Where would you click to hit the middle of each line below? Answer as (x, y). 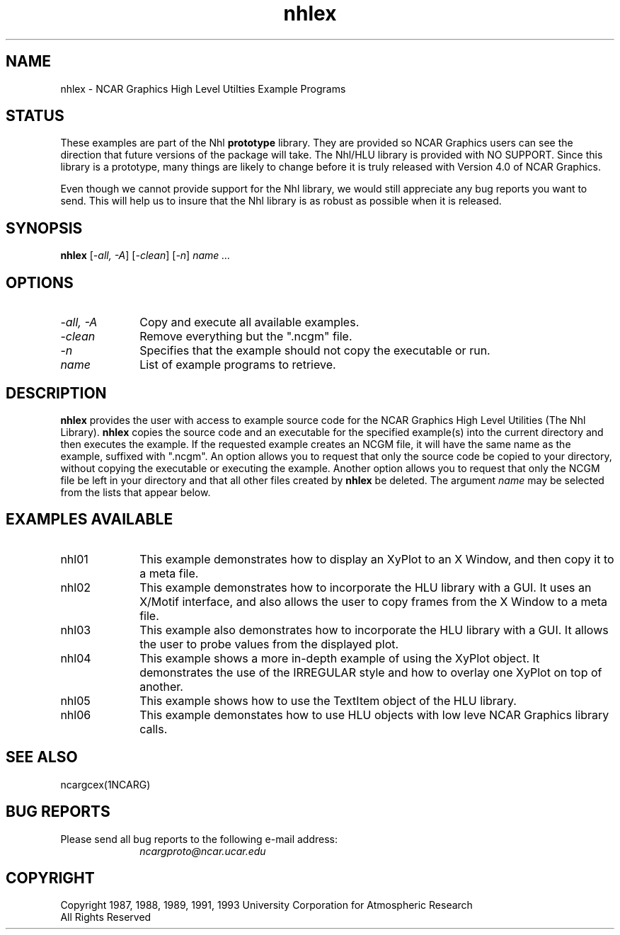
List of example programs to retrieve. (238, 365)
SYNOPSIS (44, 228)
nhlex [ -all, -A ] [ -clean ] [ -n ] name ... (145, 256)
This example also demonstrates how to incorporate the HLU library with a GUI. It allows (374, 630)
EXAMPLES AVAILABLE (90, 520)
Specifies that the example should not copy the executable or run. (315, 351)
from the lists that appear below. (136, 492)
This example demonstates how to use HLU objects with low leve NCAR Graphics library (374, 715)
